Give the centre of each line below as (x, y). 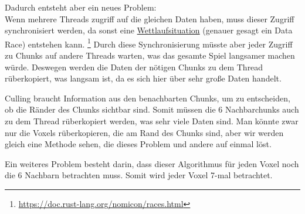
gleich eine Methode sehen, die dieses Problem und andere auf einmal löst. (138, 144)
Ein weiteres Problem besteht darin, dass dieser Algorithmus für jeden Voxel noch (152, 163)
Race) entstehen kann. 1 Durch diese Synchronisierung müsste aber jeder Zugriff (149, 43)
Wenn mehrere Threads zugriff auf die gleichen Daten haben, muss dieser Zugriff (150, 18)
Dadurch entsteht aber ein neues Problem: (81, 7)
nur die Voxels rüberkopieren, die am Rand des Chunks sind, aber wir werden (144, 132)
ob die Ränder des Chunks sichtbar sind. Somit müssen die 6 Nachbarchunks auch (152, 109)
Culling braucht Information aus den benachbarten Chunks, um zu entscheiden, (148, 98)
